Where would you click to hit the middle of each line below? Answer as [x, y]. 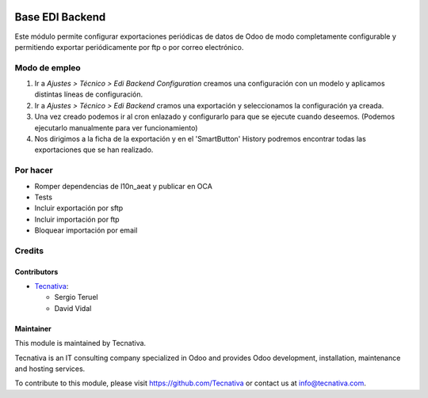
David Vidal [73, 308]
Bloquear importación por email [86, 230]
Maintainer [33, 328]
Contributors [36, 271]
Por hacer [34, 170]
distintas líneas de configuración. [88, 94]
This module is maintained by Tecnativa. [80, 343]
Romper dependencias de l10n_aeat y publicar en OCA [124, 186]
